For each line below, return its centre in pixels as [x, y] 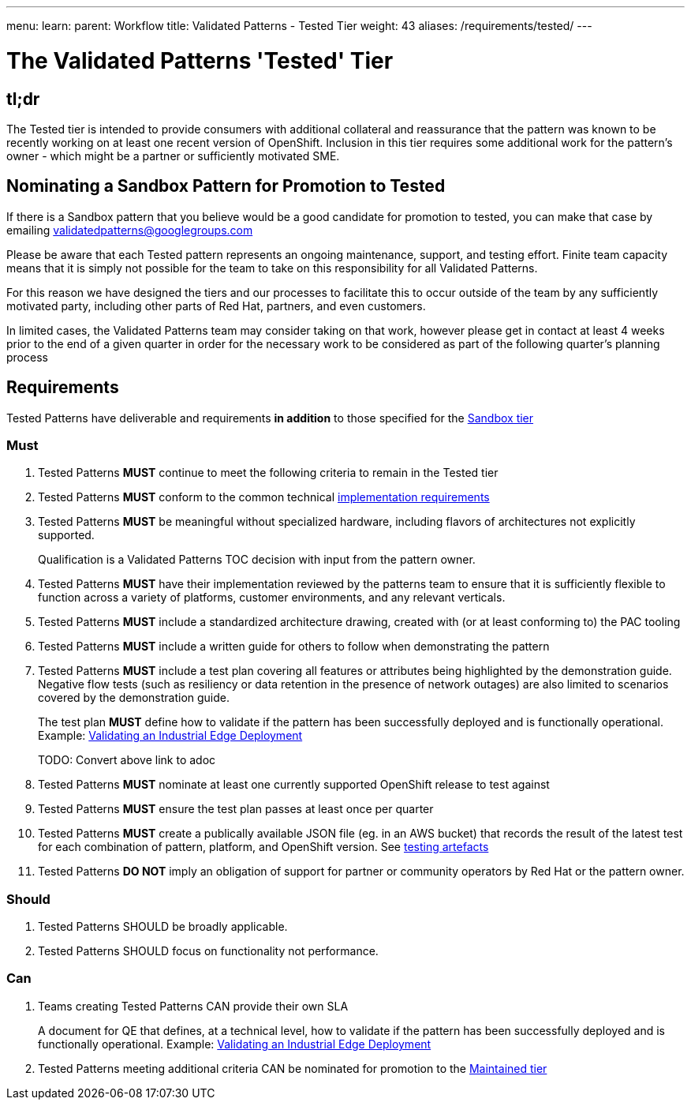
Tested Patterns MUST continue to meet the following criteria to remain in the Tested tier [268, 473]
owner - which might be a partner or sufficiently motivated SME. [173, 156]
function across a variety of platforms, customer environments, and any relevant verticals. [272, 598]
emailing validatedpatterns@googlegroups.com [130, 230]
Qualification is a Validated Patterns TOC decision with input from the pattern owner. [257, 560]
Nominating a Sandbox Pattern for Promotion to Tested [226, 186]
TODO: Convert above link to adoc [127, 760]
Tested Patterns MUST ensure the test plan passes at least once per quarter [236, 809]
